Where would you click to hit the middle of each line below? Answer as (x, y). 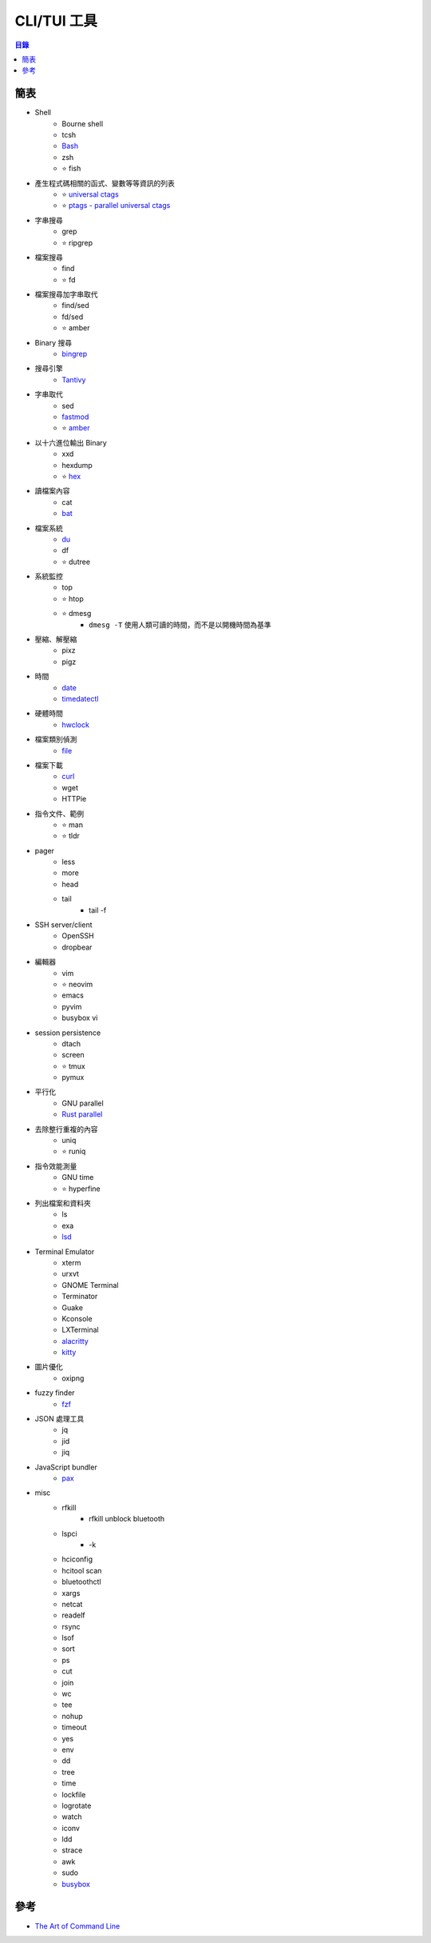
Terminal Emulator (65, 1251)
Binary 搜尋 (53, 342)
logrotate (77, 1805)
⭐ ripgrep (77, 242)
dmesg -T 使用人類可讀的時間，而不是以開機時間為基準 (180, 625)
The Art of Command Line (77, 1926)
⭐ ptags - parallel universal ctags (116, 206)
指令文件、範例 (59, 814)
